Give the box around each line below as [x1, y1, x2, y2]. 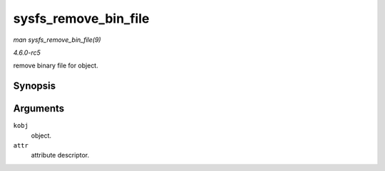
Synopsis [13, 80, 56, 92]
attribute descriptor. [31, 151, 89, 160]
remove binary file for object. [13, 61, 99, 70]
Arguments [13, 103, 65, 115]
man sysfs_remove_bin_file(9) [13, 35, 101, 44]
